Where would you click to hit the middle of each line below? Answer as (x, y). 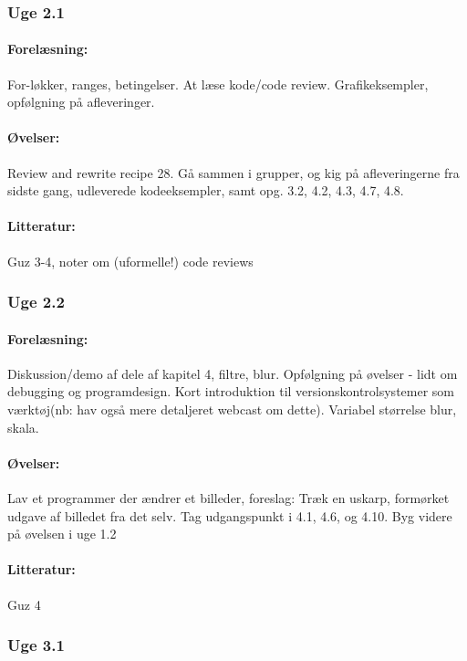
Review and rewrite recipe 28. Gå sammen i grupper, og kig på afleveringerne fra (233, 172)
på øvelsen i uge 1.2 (62, 534)
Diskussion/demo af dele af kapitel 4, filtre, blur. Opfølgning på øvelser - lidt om (233, 373)
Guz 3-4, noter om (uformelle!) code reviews (130, 261)
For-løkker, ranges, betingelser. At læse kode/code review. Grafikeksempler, (218, 84)
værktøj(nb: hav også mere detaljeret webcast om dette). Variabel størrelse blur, (232, 409)
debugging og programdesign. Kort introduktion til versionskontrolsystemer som (231, 391)
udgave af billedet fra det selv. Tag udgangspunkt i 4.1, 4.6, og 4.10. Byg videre (230, 515)
